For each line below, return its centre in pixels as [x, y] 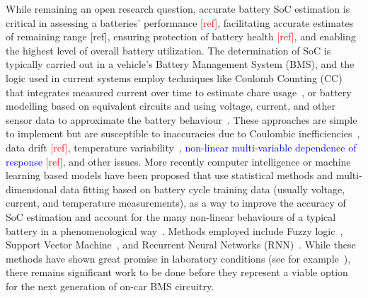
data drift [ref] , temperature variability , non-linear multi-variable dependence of [181, 147]
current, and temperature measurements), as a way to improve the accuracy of [176, 203]
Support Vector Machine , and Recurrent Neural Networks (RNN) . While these [181, 245]
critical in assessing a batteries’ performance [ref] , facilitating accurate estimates [180, 22]
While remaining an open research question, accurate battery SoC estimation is [178, 8]
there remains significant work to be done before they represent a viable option [177, 272]
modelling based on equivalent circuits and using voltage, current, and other [171, 106]
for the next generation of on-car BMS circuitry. [110, 286]
